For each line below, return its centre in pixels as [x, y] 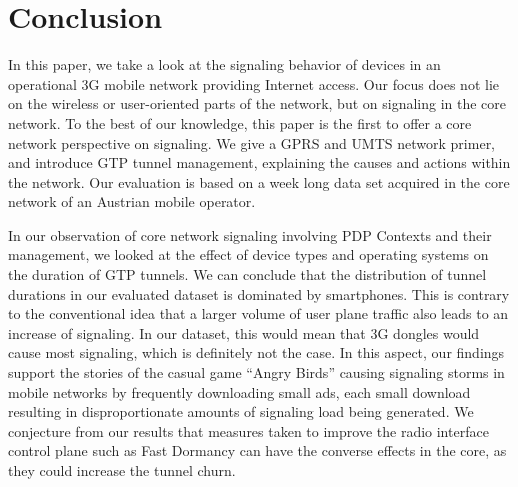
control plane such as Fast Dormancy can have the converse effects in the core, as [257, 450]
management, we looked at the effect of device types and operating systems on [248, 254]
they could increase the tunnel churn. [122, 470]
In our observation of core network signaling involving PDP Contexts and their [250, 234]
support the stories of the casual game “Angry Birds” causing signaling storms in [256, 372]
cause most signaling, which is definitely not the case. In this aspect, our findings [256, 352]
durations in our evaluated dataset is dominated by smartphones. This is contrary [259, 293]
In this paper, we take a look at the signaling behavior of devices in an [224, 64]
